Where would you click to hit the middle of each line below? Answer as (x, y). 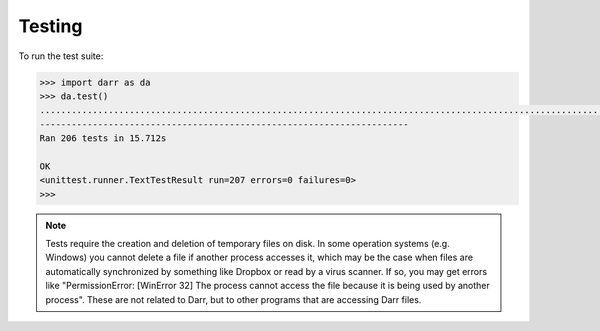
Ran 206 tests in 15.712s (103, 138)
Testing (50, 26)
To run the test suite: (61, 56)
